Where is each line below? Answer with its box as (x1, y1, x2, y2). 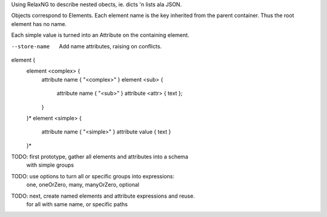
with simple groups (26, 161, 74, 169)
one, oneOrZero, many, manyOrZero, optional (26, 181, 139, 189)
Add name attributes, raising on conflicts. (59, 42, 162, 50)
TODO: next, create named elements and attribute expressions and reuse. (11, 192, 195, 199)
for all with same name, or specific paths (26, 201, 128, 208)
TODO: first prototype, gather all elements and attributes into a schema (11, 153, 188, 160)
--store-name (11, 43, 50, 50)
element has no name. (11, 20, 67, 27)
